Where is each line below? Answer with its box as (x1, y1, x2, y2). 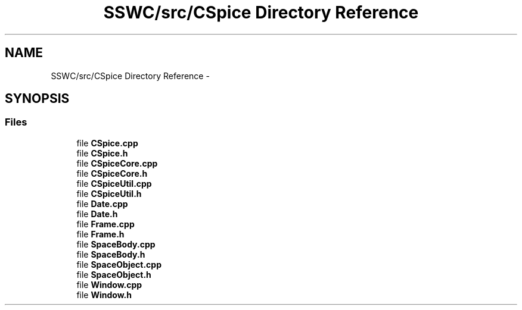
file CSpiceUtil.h (76, 188, 142, 199)
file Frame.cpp (76, 218, 135, 229)
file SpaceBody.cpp (76, 239, 156, 249)
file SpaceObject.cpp (76, 259, 161, 270)
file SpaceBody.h (76, 249, 145, 259)
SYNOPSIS (5, 91, 70, 107)
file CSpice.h (76, 148, 128, 158)
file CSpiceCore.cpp (76, 158, 158, 168)
